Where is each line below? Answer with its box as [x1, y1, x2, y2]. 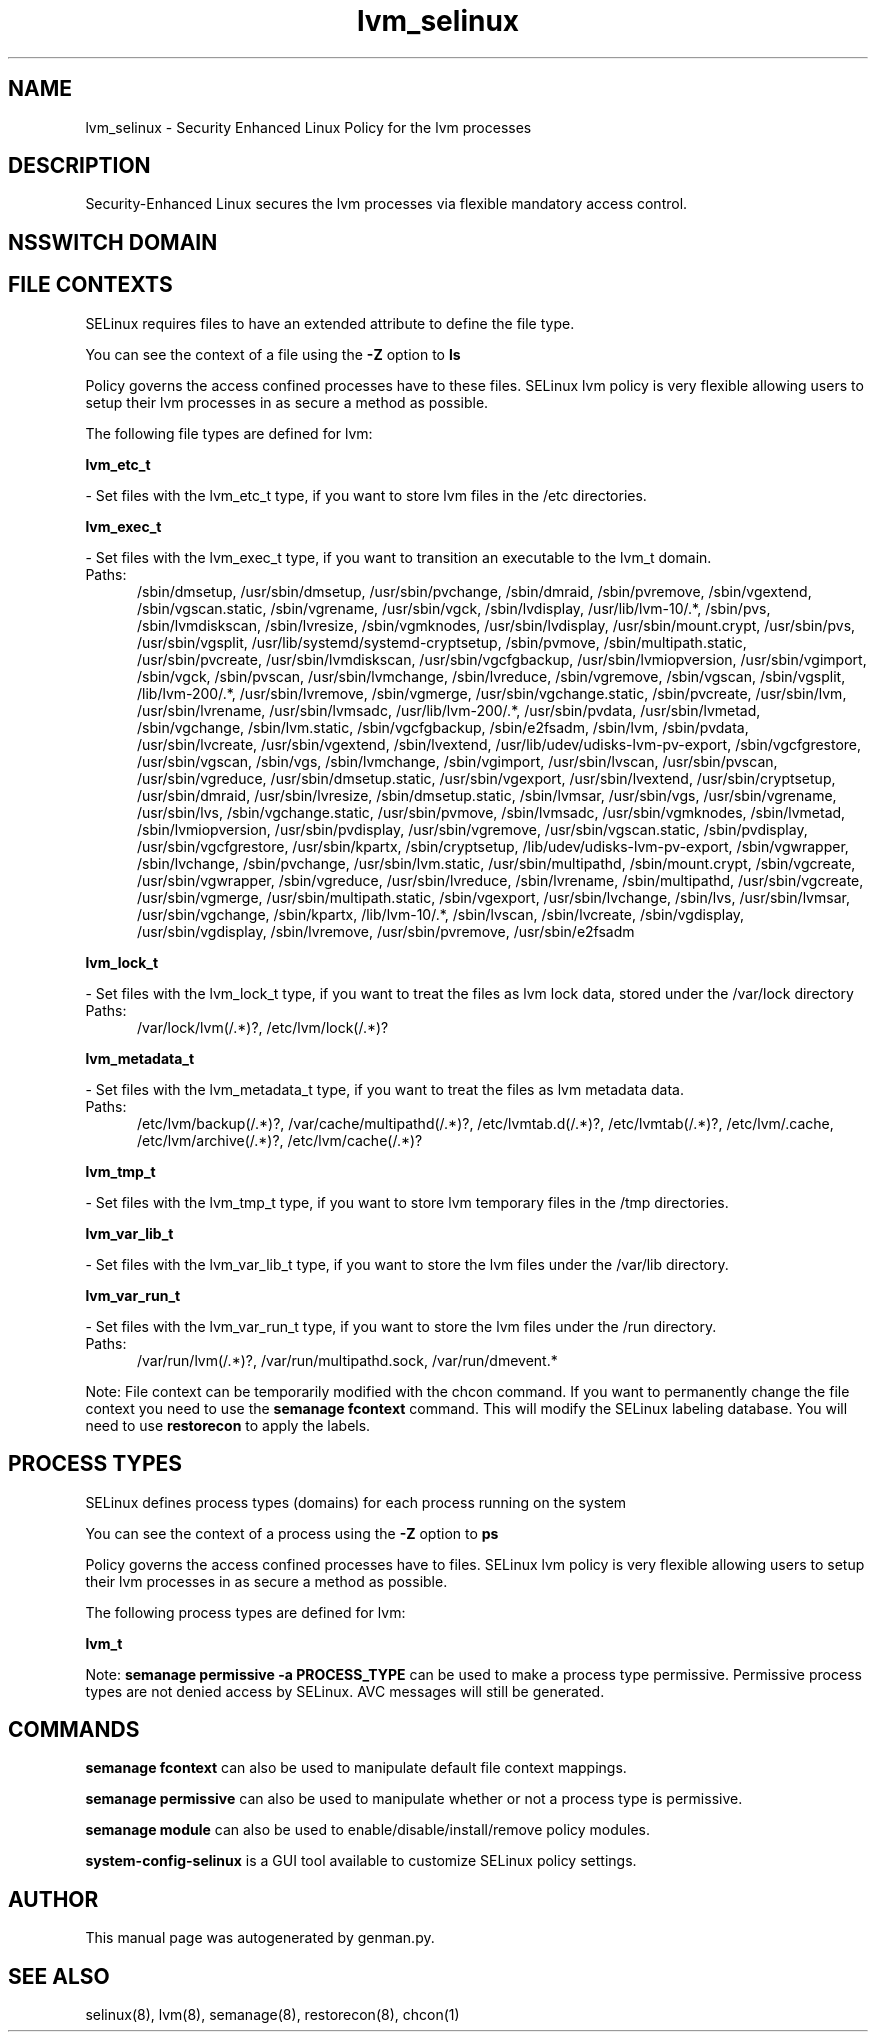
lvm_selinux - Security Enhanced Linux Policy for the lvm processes [85, 118, 532, 136]
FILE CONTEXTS [8, 272, 173, 298]
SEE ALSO [8, 1963, 110, 1989]
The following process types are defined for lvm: [85, 1603, 406, 1621]
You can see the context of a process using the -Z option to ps [85, 1524, 499, 1542]
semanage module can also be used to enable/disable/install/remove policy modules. [85, 1821, 651, 1839]
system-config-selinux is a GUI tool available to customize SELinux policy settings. [85, 1852, 637, 1870]
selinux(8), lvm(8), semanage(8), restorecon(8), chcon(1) [85, 2006, 460, 2024]
